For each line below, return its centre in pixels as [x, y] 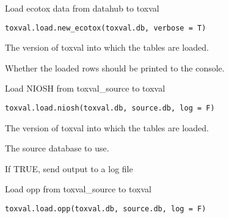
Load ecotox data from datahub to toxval [82, 8]
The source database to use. [57, 148]
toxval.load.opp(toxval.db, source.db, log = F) [106, 209]
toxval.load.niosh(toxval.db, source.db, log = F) [110, 108]
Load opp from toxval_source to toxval [78, 189]
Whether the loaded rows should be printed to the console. [115, 67]
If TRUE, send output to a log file [69, 168]
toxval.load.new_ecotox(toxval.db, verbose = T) [106, 28]
